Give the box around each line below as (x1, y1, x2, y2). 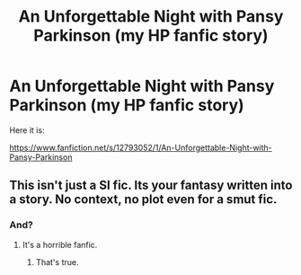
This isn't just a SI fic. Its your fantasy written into (9, 178, 293, 193)
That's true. (35, 256, 79, 267)
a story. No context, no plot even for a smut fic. (9, 191, 278, 208)
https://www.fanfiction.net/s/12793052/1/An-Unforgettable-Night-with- (9, 142, 272, 153)
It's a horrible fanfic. (22, 239, 98, 250)
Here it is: (9, 124, 45, 136)
